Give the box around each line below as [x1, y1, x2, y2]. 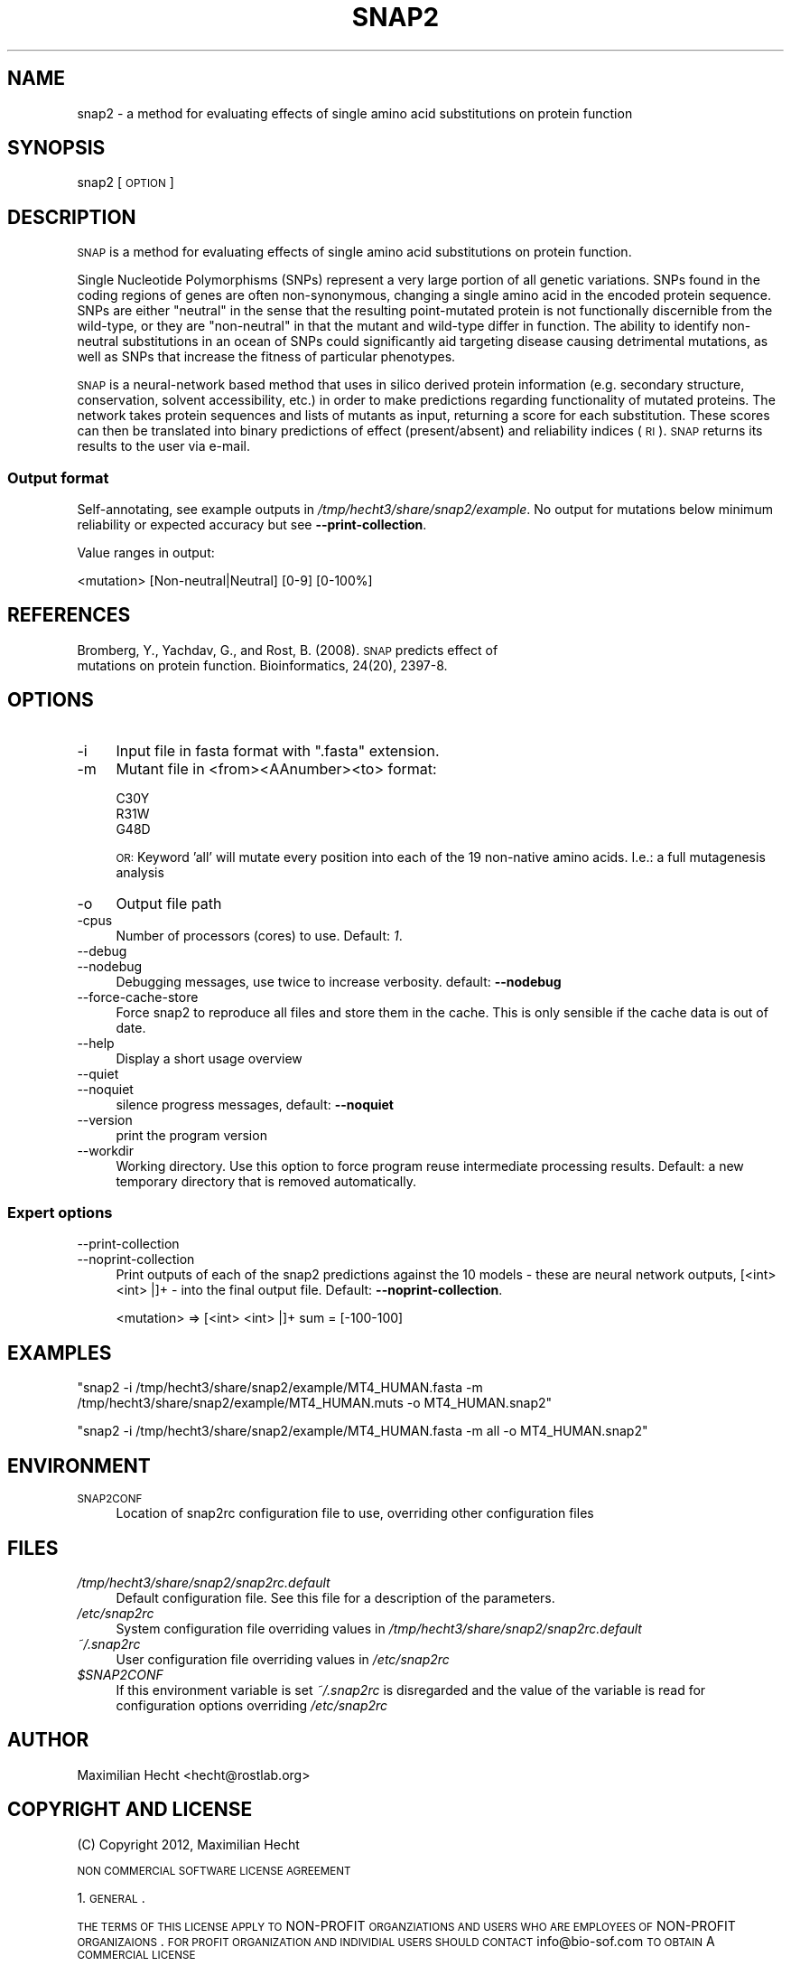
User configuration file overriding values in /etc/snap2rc [116, 1652, 450, 1667]
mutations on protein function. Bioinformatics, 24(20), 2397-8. [77, 657, 448, 673]
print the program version [116, 1127, 267, 1143]
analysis [116, 864, 164, 880]
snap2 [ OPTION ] [77, 174, 174, 191]
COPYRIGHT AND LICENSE [7, 1798, 253, 1821]
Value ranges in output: [77, 545, 215, 561]
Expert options [7, 1203, 113, 1222]
